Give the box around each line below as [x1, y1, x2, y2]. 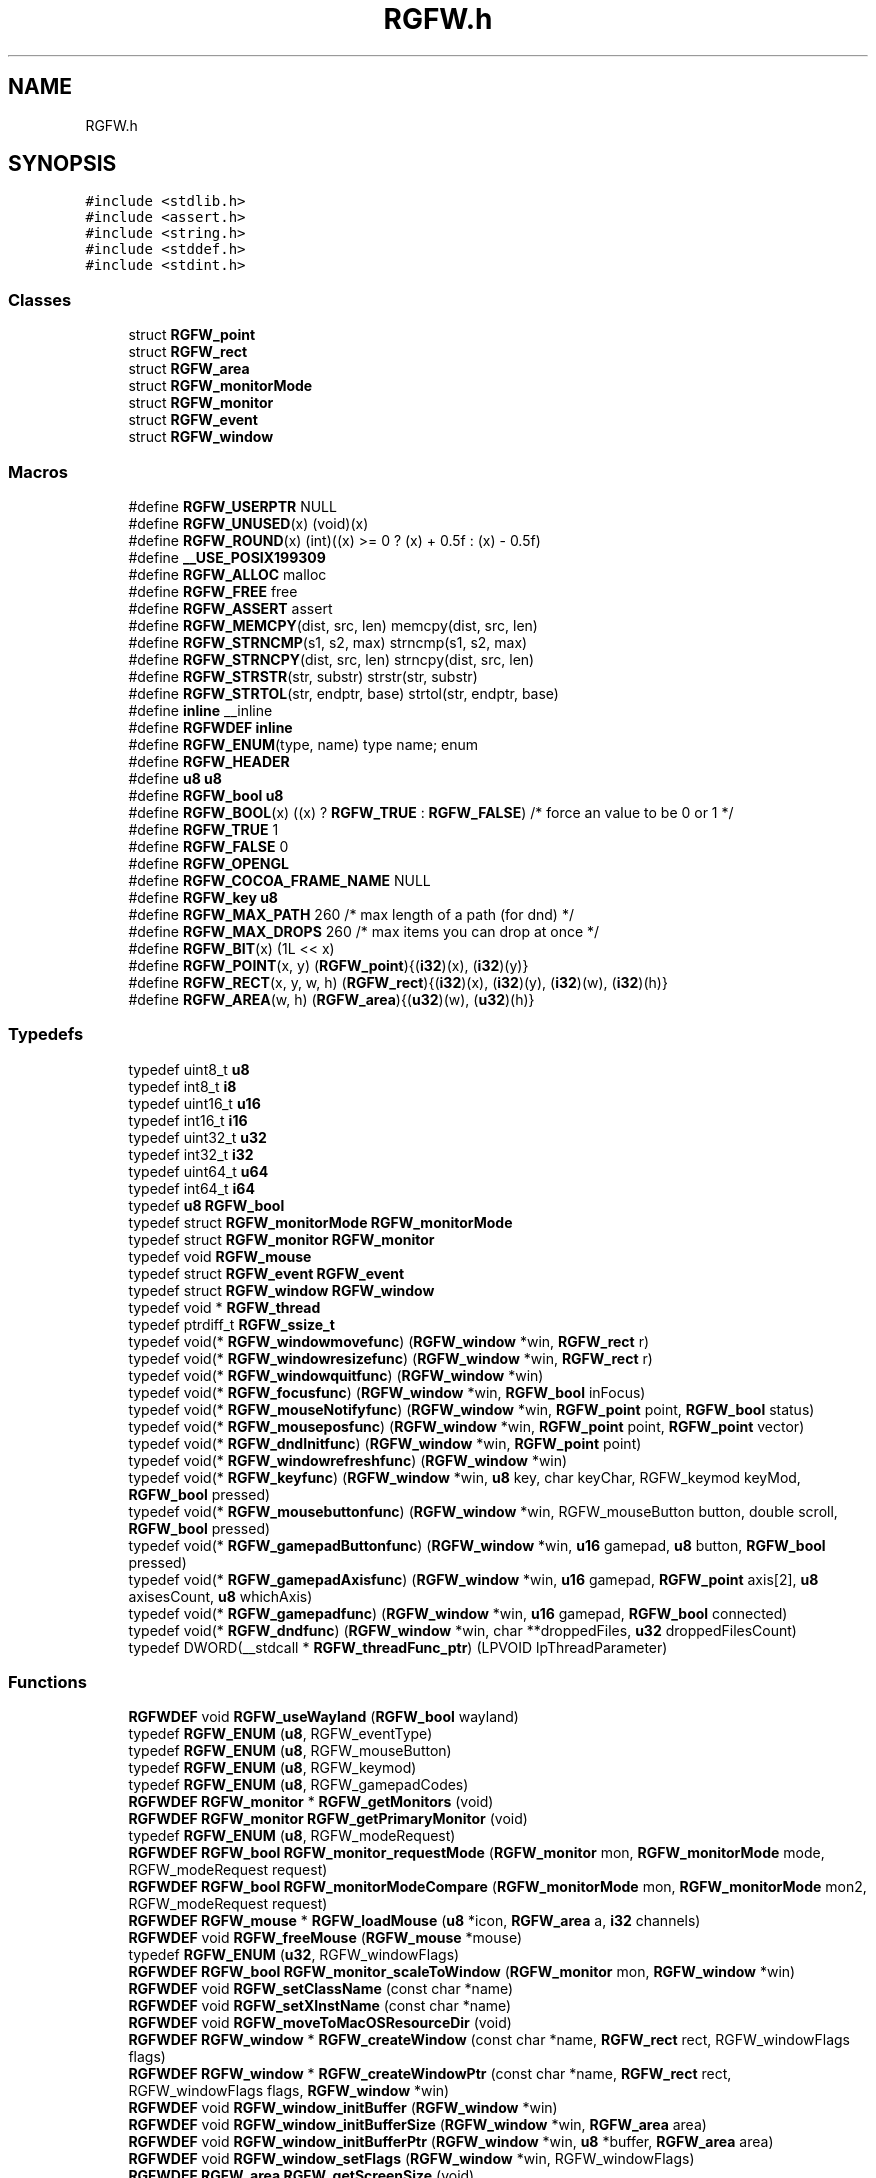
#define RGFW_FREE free [128, 582, 298, 600]
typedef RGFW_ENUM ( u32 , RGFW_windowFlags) [128, 1946, 460, 1964]
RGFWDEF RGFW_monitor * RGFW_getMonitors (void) [128, 1793, 494, 1811]
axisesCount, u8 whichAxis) [128, 1587, 313, 1605]
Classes [8, 289, 72, 310]
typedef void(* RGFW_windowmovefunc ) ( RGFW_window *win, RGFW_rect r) [128, 1332, 650, 1350]
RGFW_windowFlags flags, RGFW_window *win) [128, 2082, 450, 2100]
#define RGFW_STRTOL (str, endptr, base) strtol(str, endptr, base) [128, 684, 559, 702]
